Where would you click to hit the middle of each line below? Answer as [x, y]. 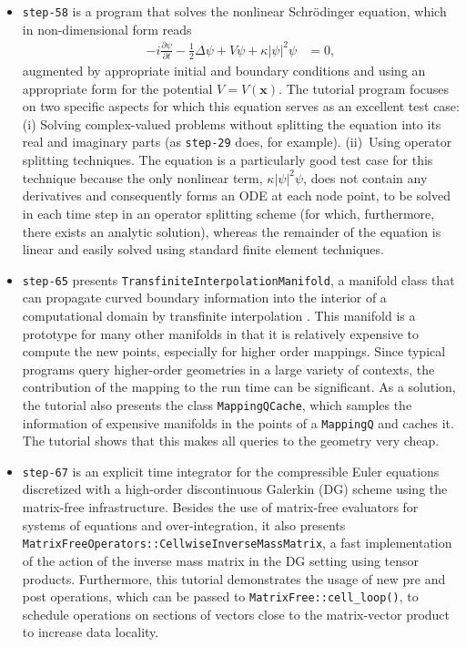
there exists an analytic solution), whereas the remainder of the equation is [232, 231]
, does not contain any [365, 177]
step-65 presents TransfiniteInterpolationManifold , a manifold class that [238, 279]
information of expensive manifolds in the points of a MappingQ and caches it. [238, 422]
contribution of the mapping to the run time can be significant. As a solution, [239, 387]
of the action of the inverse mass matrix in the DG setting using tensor [221, 560]
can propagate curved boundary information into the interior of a [204, 298]
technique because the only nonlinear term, [142, 177]
